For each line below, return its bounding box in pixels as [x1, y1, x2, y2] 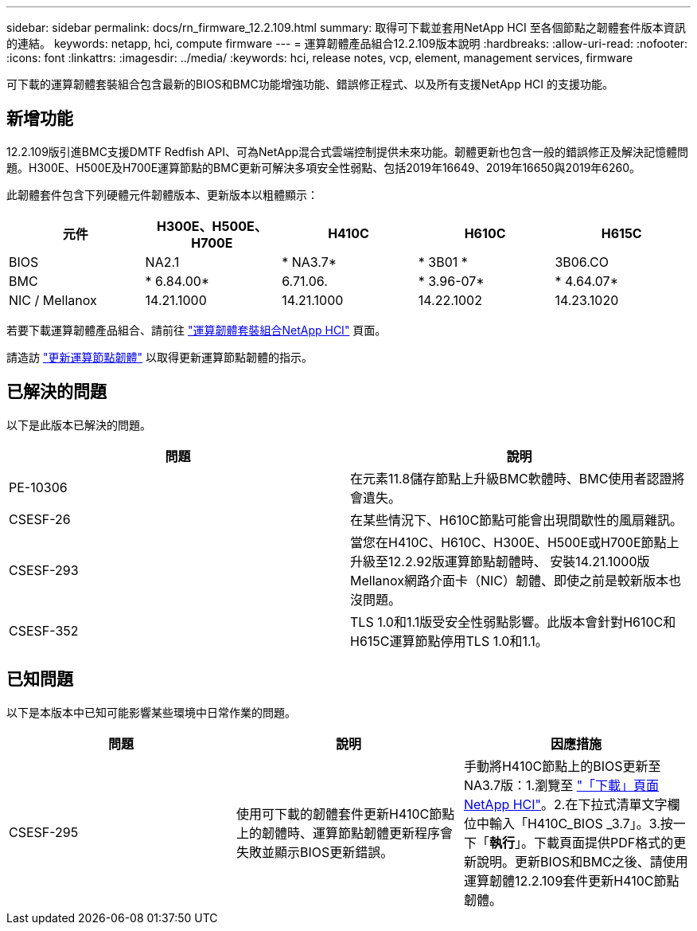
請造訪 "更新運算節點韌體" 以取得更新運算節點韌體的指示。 [6, 350, 313, 364]
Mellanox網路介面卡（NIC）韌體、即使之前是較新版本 [350, 572, 668, 589]
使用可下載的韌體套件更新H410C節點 [236, 805, 455, 822]
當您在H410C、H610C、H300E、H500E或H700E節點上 [350, 534, 679, 550]
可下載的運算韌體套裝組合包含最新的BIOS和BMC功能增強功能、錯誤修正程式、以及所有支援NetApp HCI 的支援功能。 [6, 77, 613, 91]
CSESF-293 [9, 561, 79, 578]
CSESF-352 [9, 622, 79, 639]
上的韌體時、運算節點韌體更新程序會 [236, 824, 453, 841]
